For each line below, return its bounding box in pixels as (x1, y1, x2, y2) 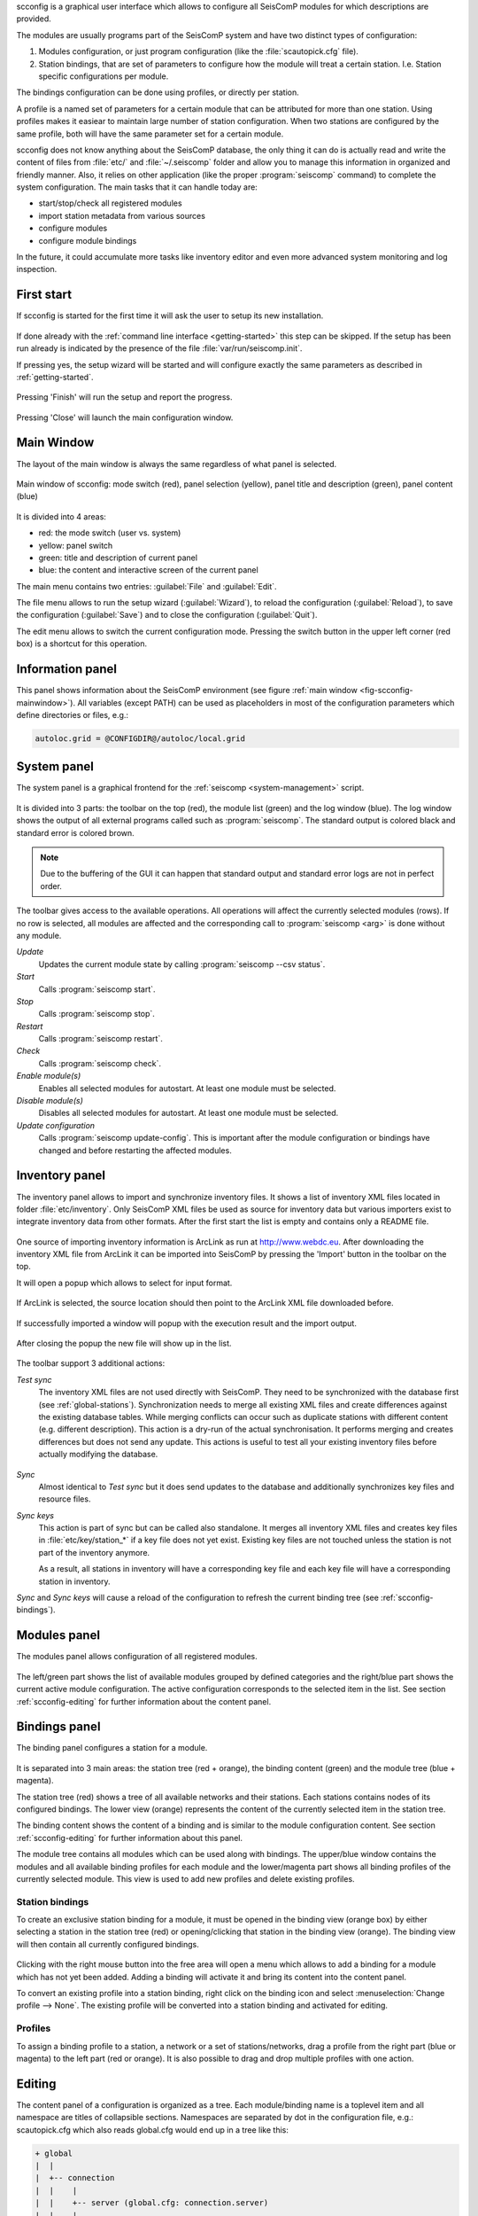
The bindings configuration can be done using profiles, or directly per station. (16, 87, 300, 98)
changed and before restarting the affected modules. (38, 1144, 232, 1156)
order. (40, 880, 62, 891)
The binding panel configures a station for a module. (16, 1743, 208, 1753)
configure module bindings (38, 235, 137, 246)
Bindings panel (16, 1720, 101, 1735)
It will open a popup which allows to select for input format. (16, 1277, 233, 1288)
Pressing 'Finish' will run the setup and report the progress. (16, 392, 234, 402)
